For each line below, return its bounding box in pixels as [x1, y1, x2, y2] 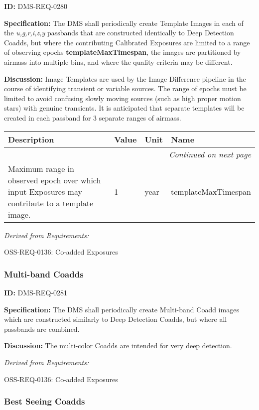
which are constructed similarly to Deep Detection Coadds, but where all [4, 314, 227, 324]
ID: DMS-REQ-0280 [4, 1, 67, 11]
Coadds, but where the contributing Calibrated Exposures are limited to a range [4, 37, 250, 47]
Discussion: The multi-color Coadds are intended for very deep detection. [4, 340, 232, 351]
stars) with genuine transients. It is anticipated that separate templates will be [4, 103, 245, 113]
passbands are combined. [4, 323, 80, 334]
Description [8, 133, 54, 145]
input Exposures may [8, 185, 82, 197]
